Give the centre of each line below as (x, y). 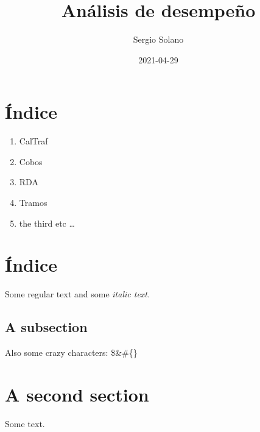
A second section (77, 394)
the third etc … (47, 223)
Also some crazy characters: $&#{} (71, 352)
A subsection (46, 327)
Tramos (33, 203)
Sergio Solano (158, 39)
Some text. (25, 423)
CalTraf (33, 141)
